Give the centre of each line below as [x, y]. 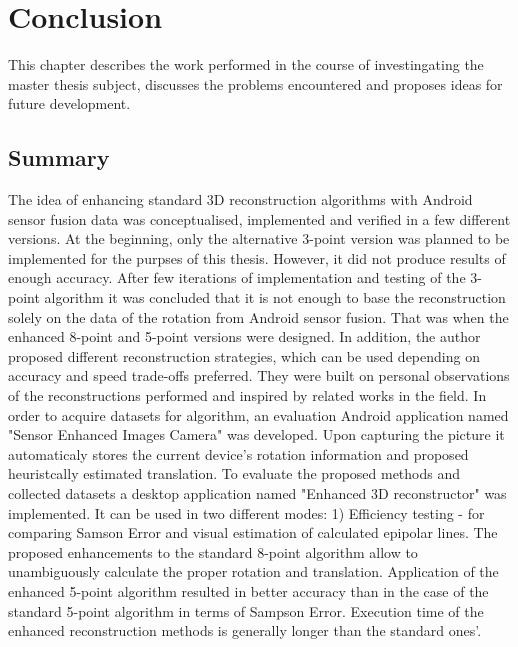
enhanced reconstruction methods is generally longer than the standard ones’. [245, 630]
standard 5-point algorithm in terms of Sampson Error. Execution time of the [246, 610]
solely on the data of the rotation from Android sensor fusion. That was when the [258, 316]
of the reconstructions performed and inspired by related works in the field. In [247, 395]
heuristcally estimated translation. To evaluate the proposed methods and [234, 473]
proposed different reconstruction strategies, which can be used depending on [244, 355]
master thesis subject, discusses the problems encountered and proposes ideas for [255, 83]
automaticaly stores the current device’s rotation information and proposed [238, 453]
